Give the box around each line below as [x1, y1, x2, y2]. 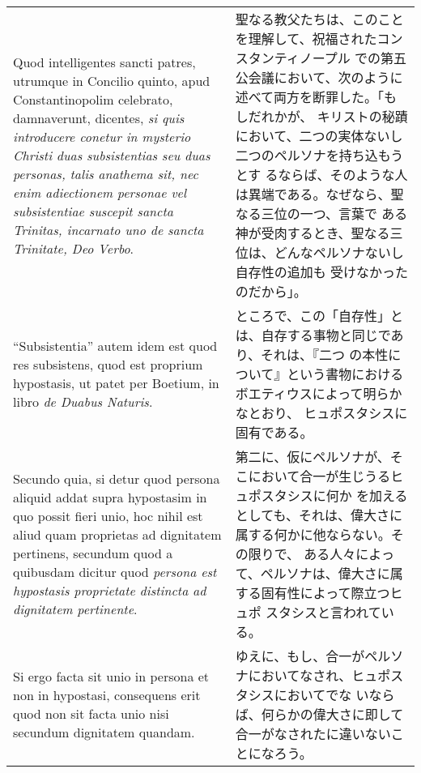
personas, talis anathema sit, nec [13, 164, 198, 183]
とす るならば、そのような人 [235, 165, 408, 184]
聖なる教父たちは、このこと [235, 10, 404, 28]
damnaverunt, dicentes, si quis [13, 108, 185, 127]
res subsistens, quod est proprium [13, 355, 203, 374]
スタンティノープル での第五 [235, 49, 407, 67]
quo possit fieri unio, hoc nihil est [13, 506, 203, 525]
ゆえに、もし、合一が [235, 647, 365, 665]
